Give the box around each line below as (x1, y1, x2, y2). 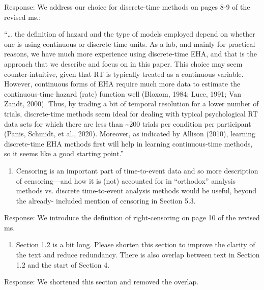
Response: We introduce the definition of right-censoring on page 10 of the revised (4, 212, 260, 223)
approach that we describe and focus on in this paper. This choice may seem (4, 58, 243, 69)
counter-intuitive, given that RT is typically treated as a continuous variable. (4, 68, 244, 79)
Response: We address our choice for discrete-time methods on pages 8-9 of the (4, 2, 250, 12)
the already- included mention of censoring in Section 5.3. (16, 195, 196, 206)
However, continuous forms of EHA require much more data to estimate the (4, 78, 241, 89)
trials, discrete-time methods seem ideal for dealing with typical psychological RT (4, 108, 258, 119)
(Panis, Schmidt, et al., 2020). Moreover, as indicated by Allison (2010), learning (4, 128, 256, 139)
